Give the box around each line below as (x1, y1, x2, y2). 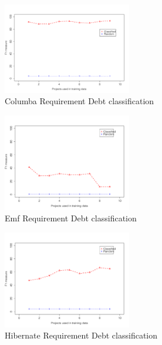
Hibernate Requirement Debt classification (5, 329, 158, 341)
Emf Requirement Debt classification (5, 212, 137, 224)
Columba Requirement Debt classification (5, 95, 154, 107)
